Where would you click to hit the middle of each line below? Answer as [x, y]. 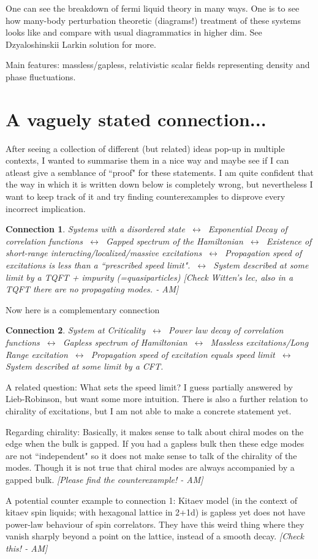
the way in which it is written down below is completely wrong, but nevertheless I [159, 184]
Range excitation [37, 354]
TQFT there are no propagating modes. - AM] [92, 289]
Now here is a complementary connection [83, 309]
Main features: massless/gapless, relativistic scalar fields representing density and [158, 65]
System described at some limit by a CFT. [85, 366]
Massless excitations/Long [259, 342]
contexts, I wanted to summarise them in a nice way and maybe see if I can [147, 160]
